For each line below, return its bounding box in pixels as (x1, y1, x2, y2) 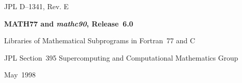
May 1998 (4, 69, 36, 80)
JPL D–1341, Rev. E (4, 1, 69, 11)
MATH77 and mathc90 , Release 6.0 (4, 18, 133, 29)
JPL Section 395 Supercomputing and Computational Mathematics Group (4, 52, 238, 63)
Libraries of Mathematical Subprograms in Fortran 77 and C (4, 35, 196, 46)
